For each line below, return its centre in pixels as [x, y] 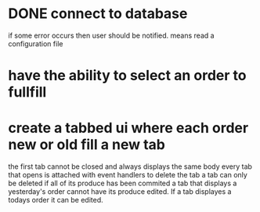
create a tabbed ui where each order [128, 128]
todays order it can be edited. [56, 200]
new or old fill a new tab [87, 145]
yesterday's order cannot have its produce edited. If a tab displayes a [120, 192]
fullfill [27, 92]
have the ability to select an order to [127, 76]
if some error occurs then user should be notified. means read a [111, 35]
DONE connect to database [98, 14]
